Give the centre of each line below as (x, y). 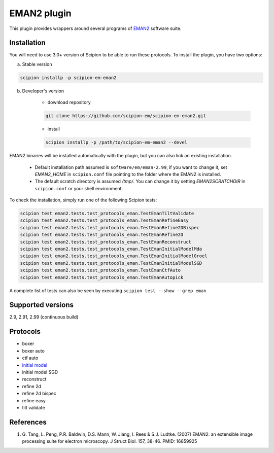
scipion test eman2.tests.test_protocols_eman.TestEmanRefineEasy (104, 220)
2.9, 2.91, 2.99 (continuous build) (44, 317)
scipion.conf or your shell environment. (79, 188)
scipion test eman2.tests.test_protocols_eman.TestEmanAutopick (102, 277)
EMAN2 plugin (40, 13)
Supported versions (41, 305)
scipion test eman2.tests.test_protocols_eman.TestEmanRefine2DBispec (110, 228)
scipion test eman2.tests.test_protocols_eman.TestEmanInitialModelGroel (114, 256)
